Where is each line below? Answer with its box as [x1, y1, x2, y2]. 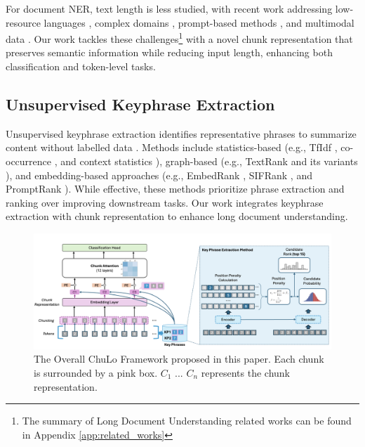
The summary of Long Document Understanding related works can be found [22, 413, 352, 428]
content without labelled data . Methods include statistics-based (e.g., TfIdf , [6, 140, 338, 155]
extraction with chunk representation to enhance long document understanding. [6, 209, 348, 223]
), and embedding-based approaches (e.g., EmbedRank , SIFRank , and [6, 167, 312, 182]
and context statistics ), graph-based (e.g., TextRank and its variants [60, 154, 358, 169]
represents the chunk [201, 365, 290, 380]
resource [6, 15, 41, 30]
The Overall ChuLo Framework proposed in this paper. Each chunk [34, 351, 324, 366]
